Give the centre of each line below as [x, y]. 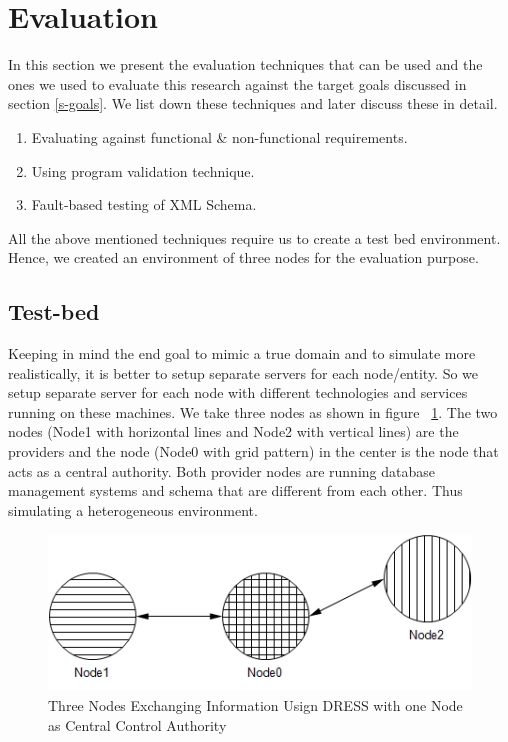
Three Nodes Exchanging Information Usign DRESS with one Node [255, 705]
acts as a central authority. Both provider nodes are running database [221, 470]
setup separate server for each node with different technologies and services [238, 392]
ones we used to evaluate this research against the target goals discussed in [237, 83]
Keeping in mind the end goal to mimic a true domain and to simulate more [242, 353]
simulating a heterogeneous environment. [133, 509]
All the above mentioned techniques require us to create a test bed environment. [254, 237]
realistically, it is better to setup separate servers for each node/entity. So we [243, 372]
